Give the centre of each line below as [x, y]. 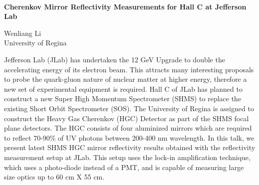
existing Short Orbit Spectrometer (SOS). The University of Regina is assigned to [129, 108]
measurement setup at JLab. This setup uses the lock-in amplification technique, [127, 157]
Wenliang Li [23, 33]
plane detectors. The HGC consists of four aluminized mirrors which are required [128, 128]
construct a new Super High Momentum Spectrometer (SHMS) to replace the [123, 98]
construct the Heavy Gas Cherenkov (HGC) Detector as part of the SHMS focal [127, 118]
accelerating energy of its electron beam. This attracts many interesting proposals [129, 69]
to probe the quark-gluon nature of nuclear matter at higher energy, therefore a [126, 79]
